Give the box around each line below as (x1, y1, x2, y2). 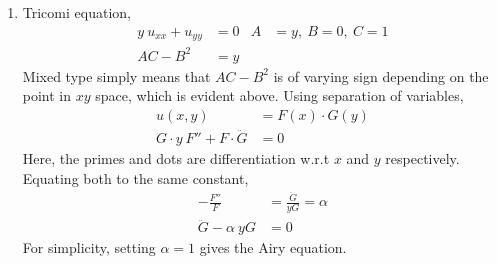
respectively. (385, 148, 460, 169)
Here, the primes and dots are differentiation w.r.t (22, 148, 330, 169)
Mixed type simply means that (22, 65, 211, 86)
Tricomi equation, (22, 2, 131, 22)
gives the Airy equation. (199, 237, 347, 258)
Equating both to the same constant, (22, 167, 249, 188)
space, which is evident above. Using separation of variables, (95, 85, 464, 106)
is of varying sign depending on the (273, 65, 489, 86)
